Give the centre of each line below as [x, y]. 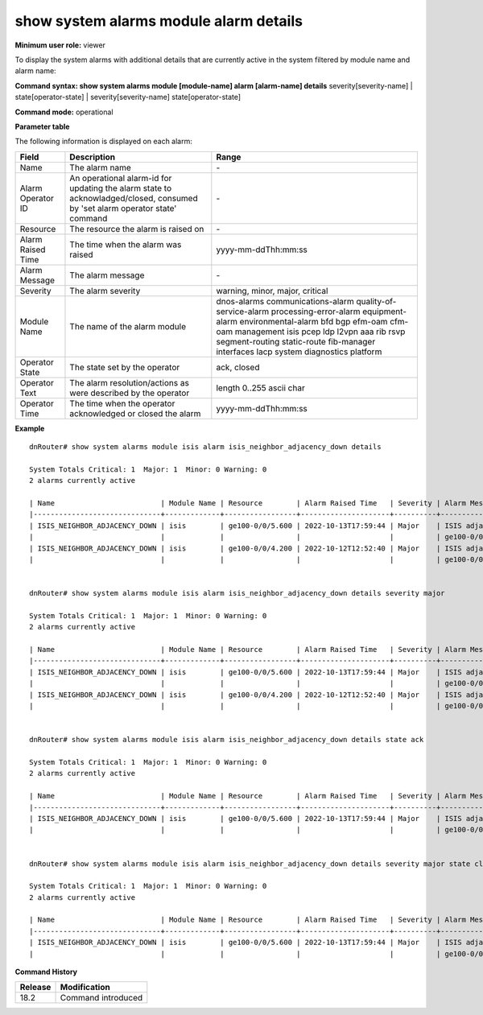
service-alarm [243, 312]
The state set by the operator [125, 367]
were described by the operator [130, 393]
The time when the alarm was [126, 244]
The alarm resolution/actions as [129, 382]
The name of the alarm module [128, 326]
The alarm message [107, 275]
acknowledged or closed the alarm [135, 413]
